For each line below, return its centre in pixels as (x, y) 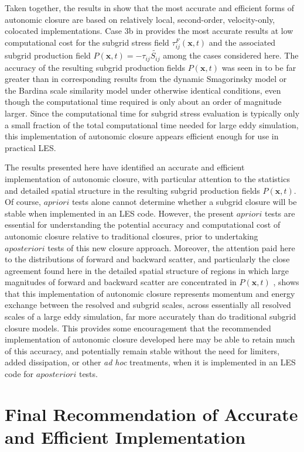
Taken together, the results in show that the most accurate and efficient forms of (149, 8)
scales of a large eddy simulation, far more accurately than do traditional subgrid (151, 316)
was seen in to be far (259, 67)
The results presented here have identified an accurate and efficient (125, 167)
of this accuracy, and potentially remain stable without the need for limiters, (142, 350)
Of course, (23, 202)
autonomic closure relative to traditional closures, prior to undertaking (131, 236)
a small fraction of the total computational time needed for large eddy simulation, (152, 124)
